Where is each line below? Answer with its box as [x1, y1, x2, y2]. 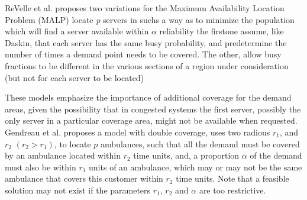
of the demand [250, 149, 302, 162]
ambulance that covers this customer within [5, 172, 163, 185]
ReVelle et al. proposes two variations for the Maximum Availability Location [5, 2, 285, 14]
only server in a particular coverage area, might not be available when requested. [5, 114, 298, 127]
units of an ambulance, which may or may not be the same [89, 160, 302, 173]
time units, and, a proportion [133, 149, 240, 162]
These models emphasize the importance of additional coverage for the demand [5, 91, 292, 104]
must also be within [5, 160, 76, 173]
